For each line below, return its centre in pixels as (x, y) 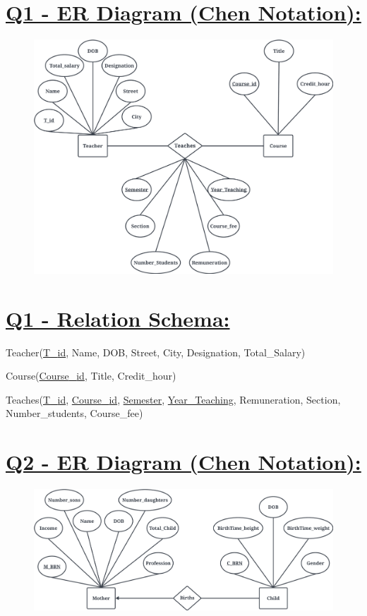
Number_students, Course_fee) (74, 413)
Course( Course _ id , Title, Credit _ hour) (91, 376)
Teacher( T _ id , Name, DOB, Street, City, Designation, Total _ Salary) (156, 352)
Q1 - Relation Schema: (118, 318)
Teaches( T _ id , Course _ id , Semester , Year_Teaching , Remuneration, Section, (173, 399)
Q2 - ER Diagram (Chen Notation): (183, 462)
